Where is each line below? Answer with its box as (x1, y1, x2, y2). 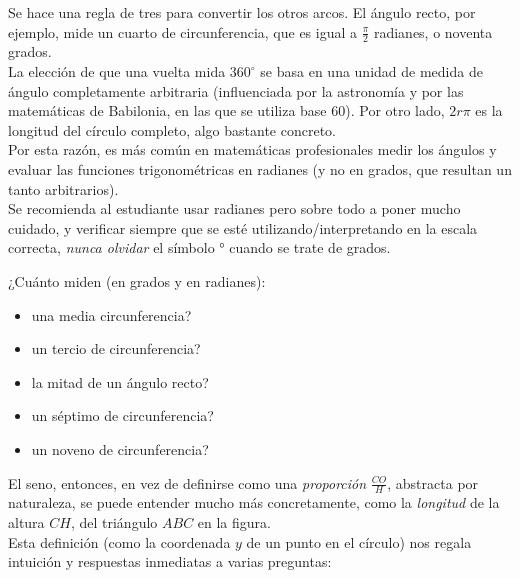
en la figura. (197, 511, 271, 532)
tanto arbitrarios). (8, 178, 119, 199)
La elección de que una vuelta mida (8, 61, 226, 82)
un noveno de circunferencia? (31, 438, 209, 459)
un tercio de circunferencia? (31, 338, 201, 359)
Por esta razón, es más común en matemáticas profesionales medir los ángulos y (8, 139, 497, 160)
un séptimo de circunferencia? (31, 405, 214, 426)
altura (8, 511, 45, 532)
